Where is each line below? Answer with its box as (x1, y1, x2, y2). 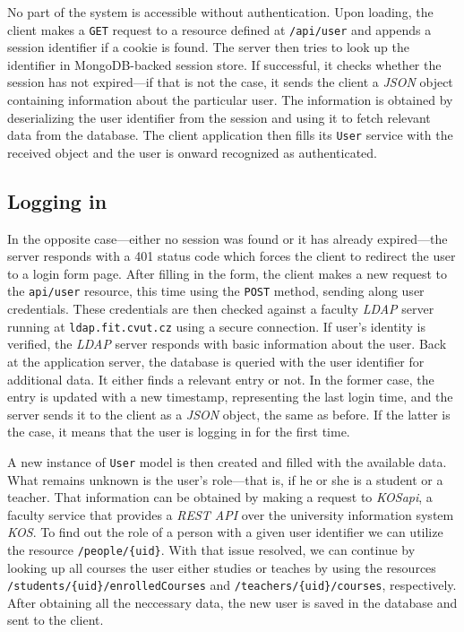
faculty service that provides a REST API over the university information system (7, 505, 454, 524)
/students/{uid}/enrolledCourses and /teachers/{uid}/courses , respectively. (7, 576, 457, 594)
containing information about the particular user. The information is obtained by (7, 91, 453, 109)
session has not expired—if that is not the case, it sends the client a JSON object (7, 73, 453, 91)
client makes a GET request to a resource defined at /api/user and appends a (7, 20, 432, 39)
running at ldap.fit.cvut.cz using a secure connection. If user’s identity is (7, 316, 426, 335)
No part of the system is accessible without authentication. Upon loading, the (7, 3, 434, 21)
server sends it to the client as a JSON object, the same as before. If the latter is (7, 404, 451, 423)
